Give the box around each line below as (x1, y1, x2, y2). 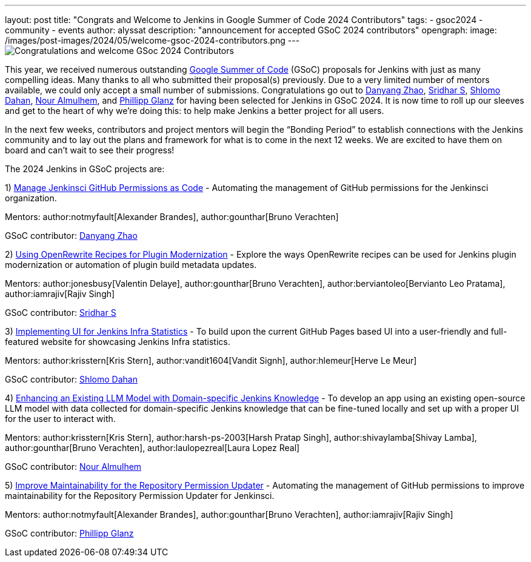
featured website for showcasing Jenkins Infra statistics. (5, 336, 230, 347)
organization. (5, 193, 57, 203)
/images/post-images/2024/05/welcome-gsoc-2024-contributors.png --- (5, 35, 300, 45)
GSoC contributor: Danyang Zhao (5, 230, 138, 241)
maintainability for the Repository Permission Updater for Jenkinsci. (5, 490, 275, 501)
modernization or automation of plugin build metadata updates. (5, 259, 257, 270)
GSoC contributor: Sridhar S (5, 307, 116, 318)
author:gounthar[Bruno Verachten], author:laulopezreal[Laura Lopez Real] (5, 443, 300, 453)
